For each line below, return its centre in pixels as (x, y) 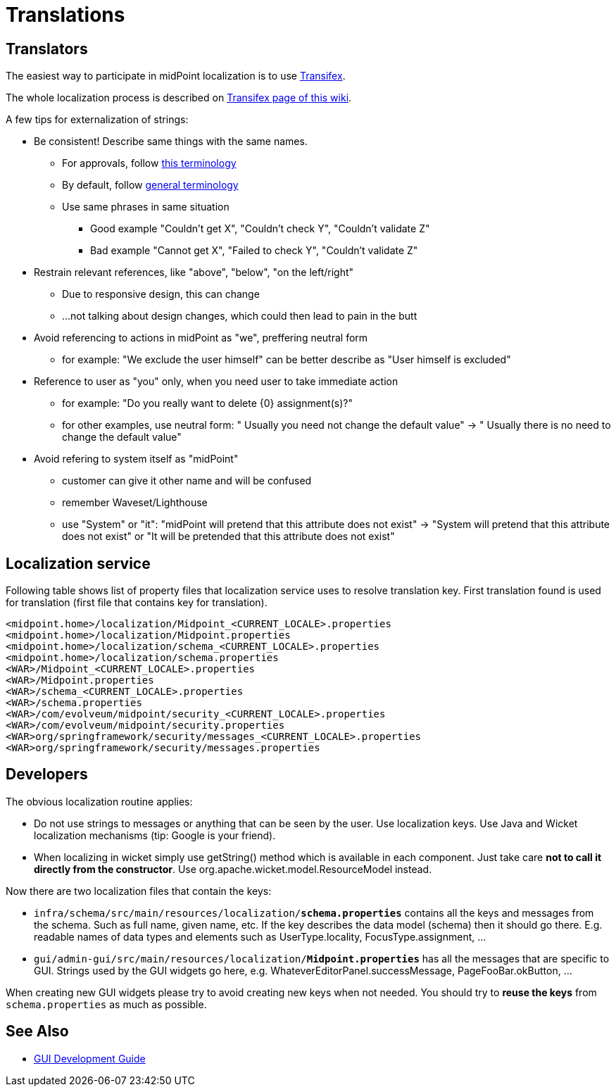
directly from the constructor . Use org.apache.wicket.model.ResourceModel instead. (233, 869)
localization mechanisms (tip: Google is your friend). (155, 835)
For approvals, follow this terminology (149, 163)
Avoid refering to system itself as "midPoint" (136, 459)
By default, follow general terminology (150, 185)
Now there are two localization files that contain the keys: (139, 891)
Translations (65, 15)
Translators (47, 49)
